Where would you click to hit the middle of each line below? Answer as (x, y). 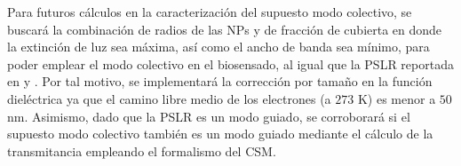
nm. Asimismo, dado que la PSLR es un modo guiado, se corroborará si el (209, 116)
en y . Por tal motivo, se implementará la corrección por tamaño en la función (220, 81)
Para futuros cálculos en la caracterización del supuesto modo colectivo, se (210, 12)
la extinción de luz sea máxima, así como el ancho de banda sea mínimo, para (219, 47)
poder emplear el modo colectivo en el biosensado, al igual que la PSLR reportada (230, 63)
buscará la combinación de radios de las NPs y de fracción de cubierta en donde (225, 29)
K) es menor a (397, 98)
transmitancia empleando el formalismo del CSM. (142, 150)
